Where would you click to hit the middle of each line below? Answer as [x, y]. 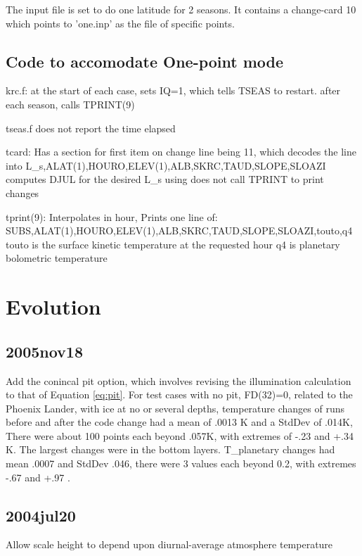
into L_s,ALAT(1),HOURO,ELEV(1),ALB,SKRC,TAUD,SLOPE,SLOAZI [166, 165]
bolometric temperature [57, 258]
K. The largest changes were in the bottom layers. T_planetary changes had [170, 449]
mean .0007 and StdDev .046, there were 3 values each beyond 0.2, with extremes [181, 463]
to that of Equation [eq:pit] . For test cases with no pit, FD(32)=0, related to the [179, 394]
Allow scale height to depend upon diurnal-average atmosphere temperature [169, 544]
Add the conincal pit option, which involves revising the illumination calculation [179, 380]
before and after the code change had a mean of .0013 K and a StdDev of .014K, [179, 422]
